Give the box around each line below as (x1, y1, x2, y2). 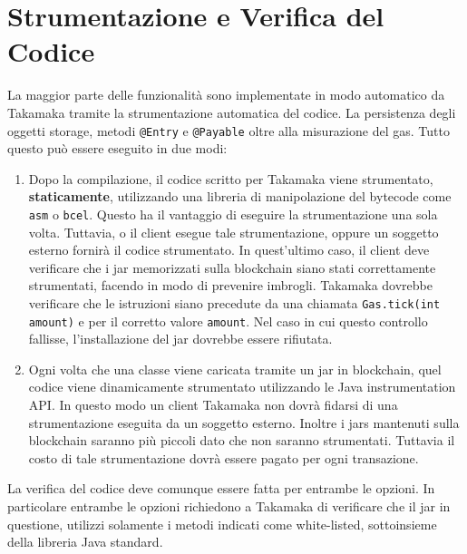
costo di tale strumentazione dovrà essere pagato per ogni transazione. (28, 448, 419, 467)
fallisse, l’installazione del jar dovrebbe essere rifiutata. (28, 329, 333, 348)
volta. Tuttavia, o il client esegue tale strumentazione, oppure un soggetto (28, 222, 439, 241)
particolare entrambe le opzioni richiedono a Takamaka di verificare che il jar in (7, 497, 451, 516)
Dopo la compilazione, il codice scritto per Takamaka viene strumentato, (28, 169, 433, 188)
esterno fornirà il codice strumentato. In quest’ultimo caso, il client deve (28, 240, 430, 259)
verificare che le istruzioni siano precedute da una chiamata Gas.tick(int (28, 293, 441, 312)
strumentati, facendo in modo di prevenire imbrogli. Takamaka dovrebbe (28, 276, 433, 295)
